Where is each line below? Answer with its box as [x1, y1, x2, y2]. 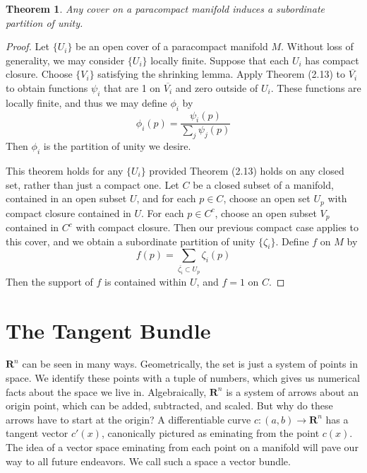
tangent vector [6, 426, 68, 440]
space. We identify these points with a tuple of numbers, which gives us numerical [6, 370, 360, 385]
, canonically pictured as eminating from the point [101, 426, 320, 440]
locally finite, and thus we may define [6, 95, 167, 110]
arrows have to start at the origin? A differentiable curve [6, 411, 251, 426]
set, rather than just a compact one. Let [6, 177, 179, 192]
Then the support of [6, 274, 93, 288]
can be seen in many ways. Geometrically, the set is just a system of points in [22, 356, 358, 371]
